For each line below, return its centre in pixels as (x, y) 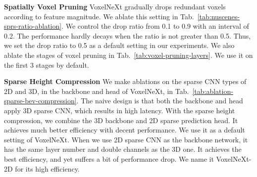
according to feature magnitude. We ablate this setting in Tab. (99, 16)
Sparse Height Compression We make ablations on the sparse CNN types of (125, 81)
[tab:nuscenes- (219, 16)
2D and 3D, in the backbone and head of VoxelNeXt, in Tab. (97, 91)
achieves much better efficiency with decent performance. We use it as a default (125, 130)
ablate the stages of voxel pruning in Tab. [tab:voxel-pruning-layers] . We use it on (128, 55)
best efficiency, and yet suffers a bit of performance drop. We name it (109, 158)
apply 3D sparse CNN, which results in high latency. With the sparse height (120, 110)
